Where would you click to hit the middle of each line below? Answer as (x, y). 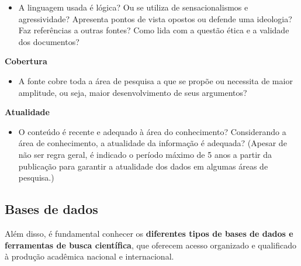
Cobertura (26, 61)
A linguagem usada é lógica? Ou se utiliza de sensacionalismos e (133, 7)
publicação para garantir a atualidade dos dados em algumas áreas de (143, 166)
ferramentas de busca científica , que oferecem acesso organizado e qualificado (151, 245)
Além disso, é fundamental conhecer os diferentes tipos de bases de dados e (149, 233)
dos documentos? (49, 41)
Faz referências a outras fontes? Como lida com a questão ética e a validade (154, 30)
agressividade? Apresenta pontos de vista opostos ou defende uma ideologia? (155, 18)
